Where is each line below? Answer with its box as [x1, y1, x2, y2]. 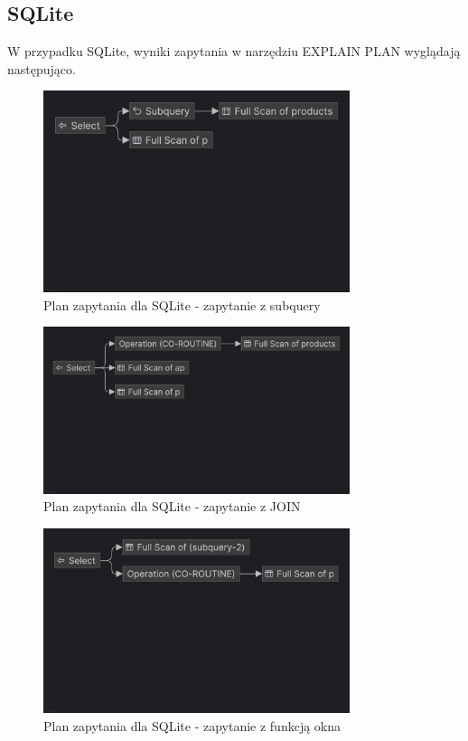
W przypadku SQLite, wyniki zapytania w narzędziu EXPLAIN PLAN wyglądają [7, 42, 461, 61]
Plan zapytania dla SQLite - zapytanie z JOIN [43, 497, 301, 516]
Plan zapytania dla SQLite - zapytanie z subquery [43, 295, 321, 314]
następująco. [7, 59, 76, 78]
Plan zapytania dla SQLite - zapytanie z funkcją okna [43, 716, 342, 735]
